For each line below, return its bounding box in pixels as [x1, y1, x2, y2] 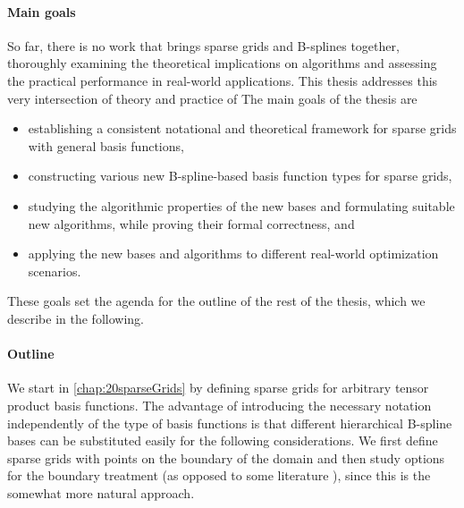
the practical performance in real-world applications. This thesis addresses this [7, 71, 438, 89]
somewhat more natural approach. [7, 483, 195, 502]
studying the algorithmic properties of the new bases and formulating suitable [28, 196, 455, 215]
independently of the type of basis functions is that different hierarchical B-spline [7, 413, 452, 432]
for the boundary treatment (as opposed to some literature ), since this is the [7, 466, 431, 485]
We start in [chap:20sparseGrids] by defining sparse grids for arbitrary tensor [7, 378, 429, 397]
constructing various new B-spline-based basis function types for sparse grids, [28, 166, 452, 185]
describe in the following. [7, 309, 144, 327]
